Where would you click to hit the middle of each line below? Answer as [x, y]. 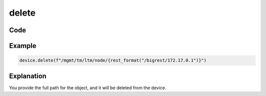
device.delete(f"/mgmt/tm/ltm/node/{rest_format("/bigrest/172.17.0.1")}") [113, 60]
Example [23, 46]
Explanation [28, 76]
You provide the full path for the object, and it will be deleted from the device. [88, 88]
